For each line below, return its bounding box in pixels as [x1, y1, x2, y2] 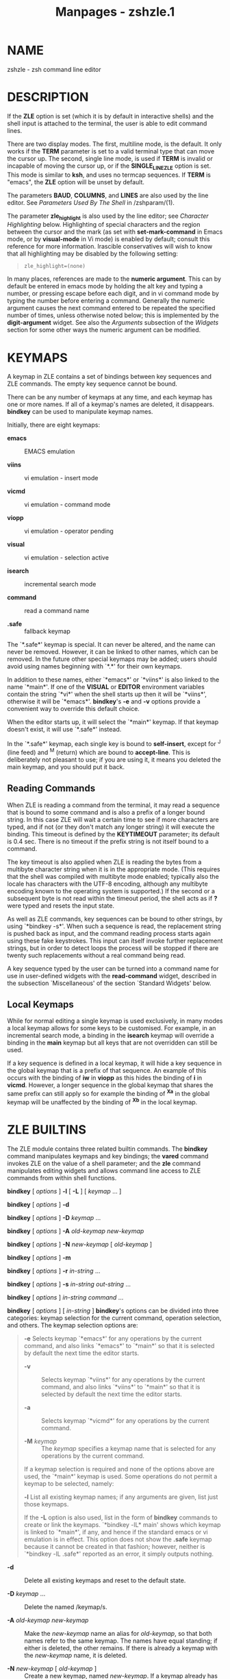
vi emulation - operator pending [24, 527, 114, 535]
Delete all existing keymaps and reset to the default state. [24, 1576, 186, 1584]
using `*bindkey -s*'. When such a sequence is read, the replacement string [7, 922, 221, 930]
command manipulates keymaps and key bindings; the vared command [7, 1152, 209, 1160]
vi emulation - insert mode [24, 474, 99, 482]
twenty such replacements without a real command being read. [7, 951, 186, 959]
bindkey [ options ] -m [7, 1253, 71, 1261]
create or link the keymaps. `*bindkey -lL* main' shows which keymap [23, 1520, 221, 1528]
